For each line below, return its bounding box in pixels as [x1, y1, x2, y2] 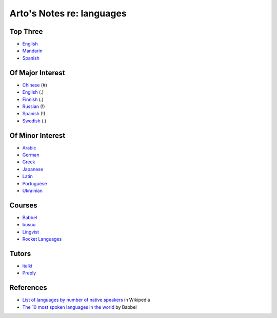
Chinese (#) [22, 82, 47, 88]
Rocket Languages [22, 236, 62, 242]
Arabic [22, 144, 36, 151]
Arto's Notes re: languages [9, 8, 127, 19]
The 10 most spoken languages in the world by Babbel [22, 304, 137, 310]
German [22, 152, 39, 158]
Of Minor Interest [9, 131, 66, 140]
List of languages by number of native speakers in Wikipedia [22, 297, 150, 303]
